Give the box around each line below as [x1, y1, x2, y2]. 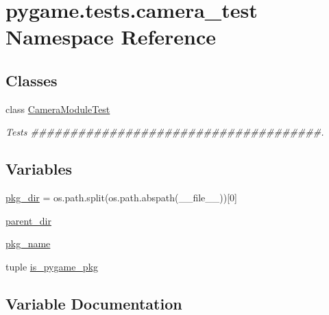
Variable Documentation [5, 292, 182, 314]
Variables [5, 158, 73, 179]
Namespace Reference [5, 23, 216, 51]
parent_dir [5, 213, 51, 227]
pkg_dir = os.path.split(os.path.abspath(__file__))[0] [5, 190, 237, 205]
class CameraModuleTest [5, 101, 110, 116]
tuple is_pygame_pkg [5, 259, 99, 273]
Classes [5, 69, 58, 90]
